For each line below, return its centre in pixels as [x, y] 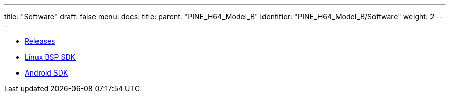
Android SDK [46, 73]
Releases [40, 41]
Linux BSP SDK [50, 57]
